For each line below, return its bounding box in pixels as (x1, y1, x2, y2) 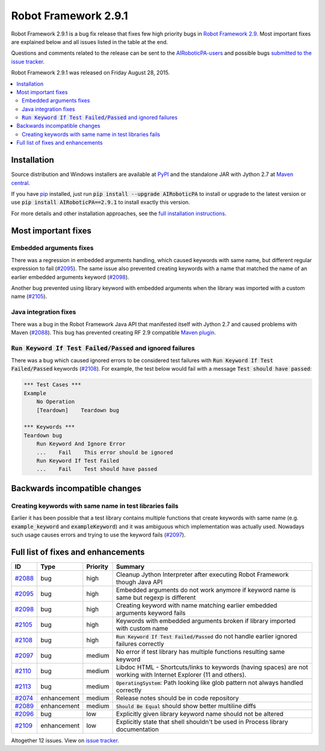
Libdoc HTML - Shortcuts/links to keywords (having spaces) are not (116, 663, 308, 671)
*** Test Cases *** (23, 382, 81, 388)
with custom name (116, 624, 169, 632)
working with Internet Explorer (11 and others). (116, 670, 247, 679)
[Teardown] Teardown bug (36, 407, 120, 413)
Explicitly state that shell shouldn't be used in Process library (116, 717, 288, 726)
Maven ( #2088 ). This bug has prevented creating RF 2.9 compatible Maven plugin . (11, 328, 216, 336)
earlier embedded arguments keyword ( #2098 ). (11, 273, 129, 280)
